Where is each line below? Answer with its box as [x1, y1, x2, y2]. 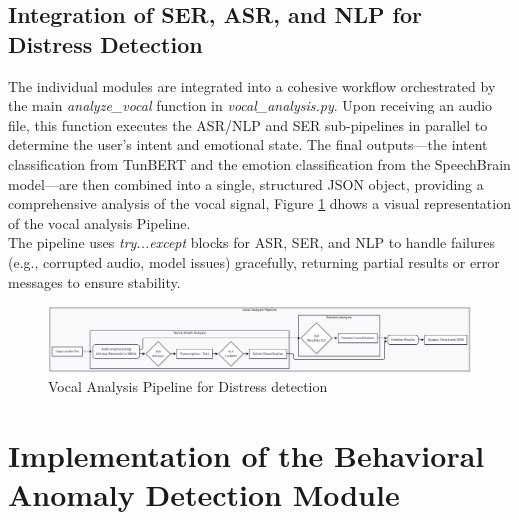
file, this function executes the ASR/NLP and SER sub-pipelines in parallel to [8, 114, 488, 135]
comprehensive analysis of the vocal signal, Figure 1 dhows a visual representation [8, 193, 511, 214]
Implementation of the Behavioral [8, 435, 485, 476]
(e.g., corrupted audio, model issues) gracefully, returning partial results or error [8, 251, 500, 272]
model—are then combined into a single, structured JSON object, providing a [8, 173, 484, 194]
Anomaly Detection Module [8, 474, 400, 515]
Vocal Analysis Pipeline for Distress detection [48, 376, 328, 397]
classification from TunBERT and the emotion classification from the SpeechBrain [8, 153, 511, 174]
